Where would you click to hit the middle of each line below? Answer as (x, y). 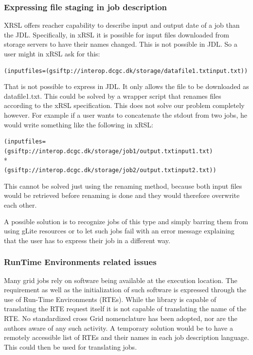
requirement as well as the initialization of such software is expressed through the (125, 290)
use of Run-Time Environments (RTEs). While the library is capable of (110, 299)
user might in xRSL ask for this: (52, 53)
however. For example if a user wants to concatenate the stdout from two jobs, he (126, 115)
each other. (20, 205)
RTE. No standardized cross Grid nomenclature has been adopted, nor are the (121, 318)
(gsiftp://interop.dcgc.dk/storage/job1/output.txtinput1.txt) (108, 151)
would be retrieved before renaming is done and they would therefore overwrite (122, 195)
